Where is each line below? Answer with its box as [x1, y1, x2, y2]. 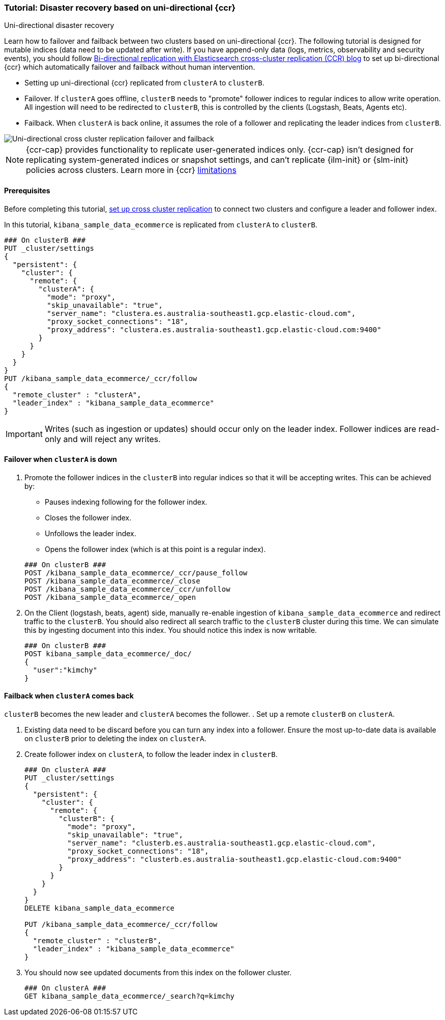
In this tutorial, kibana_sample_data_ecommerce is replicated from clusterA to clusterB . [4, 220, 318, 229]
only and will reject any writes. [44, 433, 161, 444]
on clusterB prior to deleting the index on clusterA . [24, 734, 206, 743]
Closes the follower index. [45, 513, 132, 522]
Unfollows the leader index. [45, 529, 136, 538]
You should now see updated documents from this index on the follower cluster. [24, 968, 292, 977]
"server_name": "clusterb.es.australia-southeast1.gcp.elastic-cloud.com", [67, 839, 376, 848]
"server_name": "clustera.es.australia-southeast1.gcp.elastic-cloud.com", [47, 309, 356, 317]
